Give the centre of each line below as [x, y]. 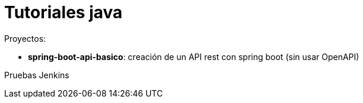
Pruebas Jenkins [37, 75]
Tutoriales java [63, 12]
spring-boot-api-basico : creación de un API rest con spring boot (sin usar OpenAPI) [194, 57]
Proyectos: [25, 38]
